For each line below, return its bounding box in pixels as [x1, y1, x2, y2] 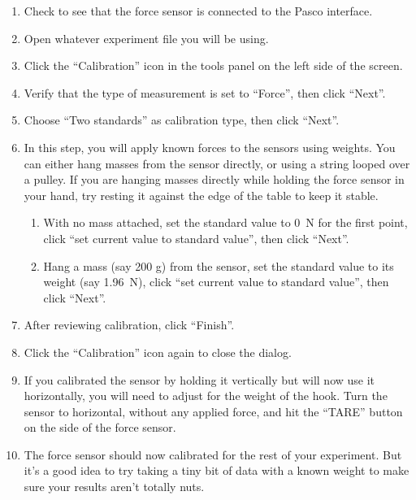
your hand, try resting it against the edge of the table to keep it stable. [24, 186, 379, 203]
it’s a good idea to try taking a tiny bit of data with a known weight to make [24, 462, 409, 479]
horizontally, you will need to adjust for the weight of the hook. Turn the [24, 387, 388, 404]
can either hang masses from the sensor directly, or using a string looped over [24, 154, 410, 172]
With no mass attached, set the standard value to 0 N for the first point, [43, 214, 408, 231]
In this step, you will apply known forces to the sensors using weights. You [24, 138, 396, 155]
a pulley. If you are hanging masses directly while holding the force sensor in [24, 171, 405, 188]
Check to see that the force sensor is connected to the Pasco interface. [24, 2, 373, 19]
